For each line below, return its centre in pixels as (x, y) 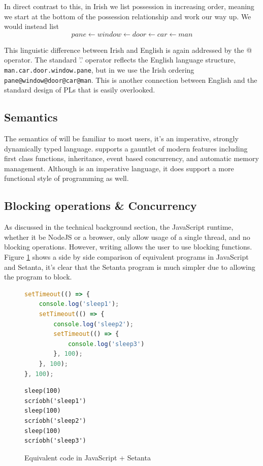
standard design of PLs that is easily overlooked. (80, 90)
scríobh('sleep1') (55, 401)
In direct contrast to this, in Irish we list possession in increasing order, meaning (129, 6)
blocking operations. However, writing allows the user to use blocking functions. (128, 247)
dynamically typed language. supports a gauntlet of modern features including (126, 148)
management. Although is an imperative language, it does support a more (119, 168)
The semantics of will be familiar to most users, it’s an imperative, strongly (121, 138)
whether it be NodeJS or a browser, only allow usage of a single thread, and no (127, 237)
